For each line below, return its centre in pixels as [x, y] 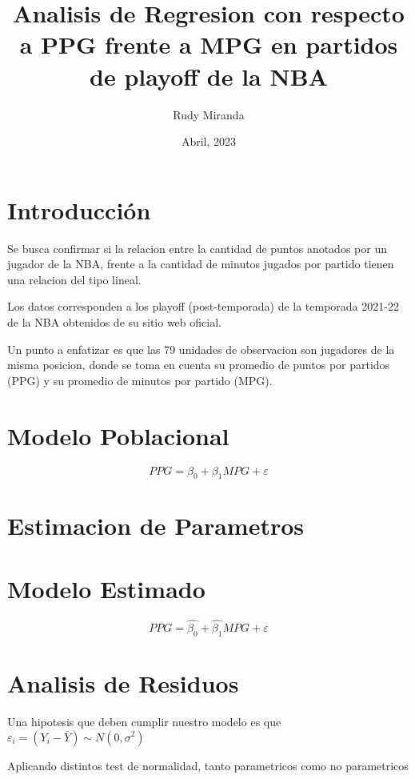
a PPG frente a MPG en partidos [209, 44]
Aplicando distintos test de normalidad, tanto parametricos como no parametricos [208, 765]
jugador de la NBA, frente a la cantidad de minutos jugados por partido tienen [201, 264]
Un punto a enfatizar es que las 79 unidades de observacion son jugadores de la [201, 349]
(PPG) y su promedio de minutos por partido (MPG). [140, 380]
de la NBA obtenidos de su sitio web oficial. [114, 322]
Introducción [79, 209]
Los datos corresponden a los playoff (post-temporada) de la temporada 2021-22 [203, 306]
